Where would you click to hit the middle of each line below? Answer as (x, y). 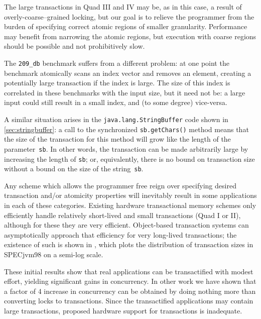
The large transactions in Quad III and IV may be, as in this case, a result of (123, 7)
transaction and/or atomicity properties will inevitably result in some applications (130, 195)
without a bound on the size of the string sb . (74, 169)
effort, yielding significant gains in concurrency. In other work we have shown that (130, 281)
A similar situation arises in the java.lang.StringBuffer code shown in (116, 119)
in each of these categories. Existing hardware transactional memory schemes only (130, 205)
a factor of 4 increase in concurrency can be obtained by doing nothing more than (130, 291)
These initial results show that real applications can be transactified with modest (129, 271)
